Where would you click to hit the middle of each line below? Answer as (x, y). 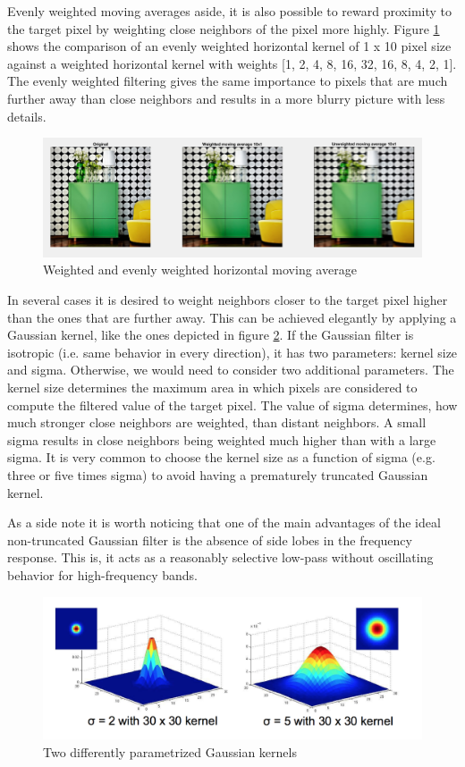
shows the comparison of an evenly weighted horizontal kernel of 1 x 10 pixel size (229, 46)
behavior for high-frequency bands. (102, 574)
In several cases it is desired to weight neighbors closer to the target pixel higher (228, 300)
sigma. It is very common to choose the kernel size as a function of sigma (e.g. (221, 457)
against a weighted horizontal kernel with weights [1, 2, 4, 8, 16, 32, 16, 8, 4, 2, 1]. (232, 63)
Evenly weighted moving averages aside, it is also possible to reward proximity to (229, 11)
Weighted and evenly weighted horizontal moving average (200, 270)
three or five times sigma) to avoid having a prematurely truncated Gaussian (218, 475)
